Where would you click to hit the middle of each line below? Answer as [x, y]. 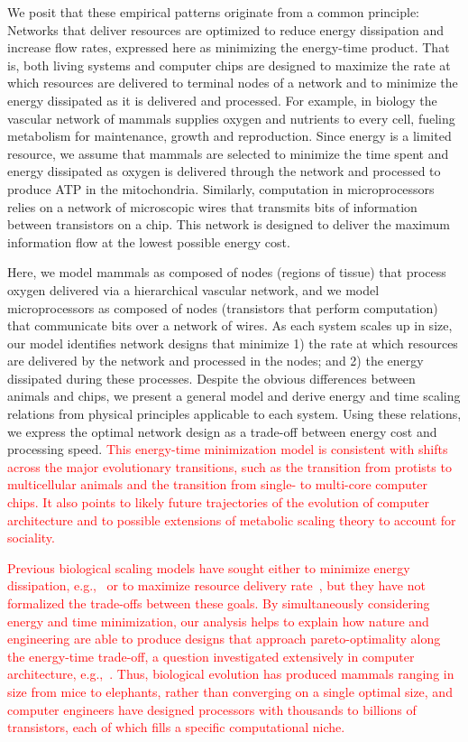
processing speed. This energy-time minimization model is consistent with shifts [228, 449]
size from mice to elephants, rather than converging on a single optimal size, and [230, 691]
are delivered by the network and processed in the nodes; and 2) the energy [216, 361]
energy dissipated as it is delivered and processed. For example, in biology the [222, 100]
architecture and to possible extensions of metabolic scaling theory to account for [232, 519]
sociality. [31, 538]
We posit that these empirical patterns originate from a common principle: [213, 12]
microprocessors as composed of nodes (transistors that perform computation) [223, 307]
